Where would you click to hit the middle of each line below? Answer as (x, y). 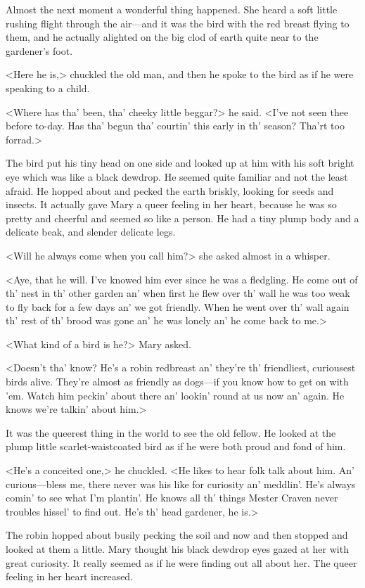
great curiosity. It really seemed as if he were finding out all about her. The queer (181, 562)
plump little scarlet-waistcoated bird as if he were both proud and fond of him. (176, 446)
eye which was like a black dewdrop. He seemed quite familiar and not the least (177, 176)
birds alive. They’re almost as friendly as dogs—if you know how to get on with (177, 382)
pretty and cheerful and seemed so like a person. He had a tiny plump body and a (182, 218)
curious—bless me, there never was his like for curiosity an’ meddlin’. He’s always (181, 484)
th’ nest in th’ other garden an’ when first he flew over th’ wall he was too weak (178, 293)
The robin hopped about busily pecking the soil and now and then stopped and (177, 535)
